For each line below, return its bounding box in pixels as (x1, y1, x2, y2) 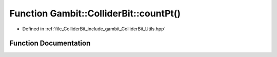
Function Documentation (9, 39, 91, 48)
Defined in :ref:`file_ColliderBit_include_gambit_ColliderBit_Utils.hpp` (22, 26, 166, 32)
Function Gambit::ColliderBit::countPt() (9, 8, 181, 19)
